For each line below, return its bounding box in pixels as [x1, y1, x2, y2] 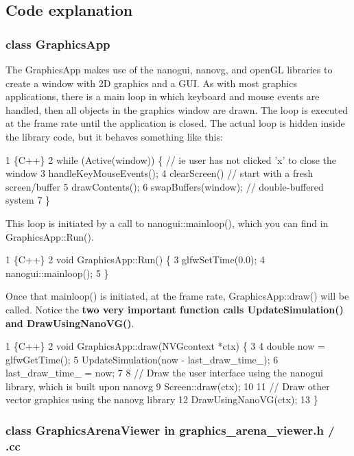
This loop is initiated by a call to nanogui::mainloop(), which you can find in [5, 215, 329, 230]
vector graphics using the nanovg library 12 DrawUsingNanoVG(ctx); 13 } [5, 392, 318, 407]
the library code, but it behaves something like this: [5, 129, 223, 143]
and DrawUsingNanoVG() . [5, 315, 134, 330]
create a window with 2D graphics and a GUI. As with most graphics [5, 75, 297, 90]
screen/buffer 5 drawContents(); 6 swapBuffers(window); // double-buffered [5, 179, 324, 193]
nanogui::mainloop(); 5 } [5, 265, 109, 280]
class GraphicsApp [5, 35, 110, 52]
